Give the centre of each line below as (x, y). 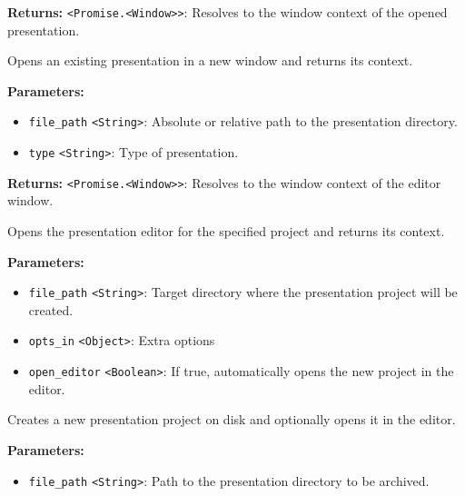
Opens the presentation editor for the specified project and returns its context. (226, 231)
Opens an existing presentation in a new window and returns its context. (210, 60)
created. (51, 309)
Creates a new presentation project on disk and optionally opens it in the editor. (232, 419)
